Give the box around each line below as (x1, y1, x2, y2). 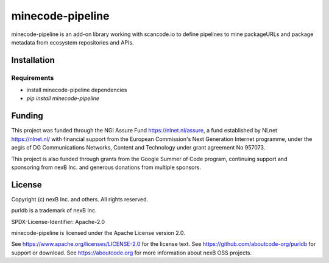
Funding (11, 110, 44, 121)
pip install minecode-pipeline (26, 95, 100, 102)
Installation (11, 55, 55, 65)
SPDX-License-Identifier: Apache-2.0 (11, 218, 105, 225)
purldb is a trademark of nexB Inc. (11, 207, 97, 214)
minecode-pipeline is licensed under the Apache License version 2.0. (11, 229, 185, 237)
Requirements (11, 73, 54, 82)
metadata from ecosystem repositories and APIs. (11, 38, 134, 46)
